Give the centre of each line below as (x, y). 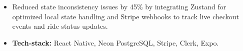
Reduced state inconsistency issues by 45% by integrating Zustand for (119, 6)
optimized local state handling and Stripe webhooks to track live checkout (126, 16)
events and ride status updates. (60, 26)
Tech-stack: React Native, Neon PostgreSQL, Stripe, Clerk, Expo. (115, 42)
